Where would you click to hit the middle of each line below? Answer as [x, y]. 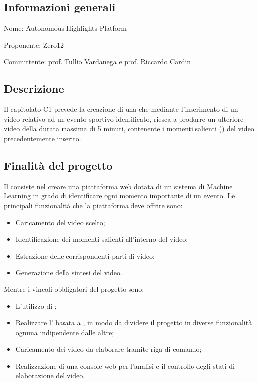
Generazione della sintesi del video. [69, 272]
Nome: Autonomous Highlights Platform [65, 28]
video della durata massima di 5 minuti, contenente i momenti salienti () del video [129, 129]
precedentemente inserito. [43, 138]
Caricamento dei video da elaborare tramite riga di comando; [109, 349]
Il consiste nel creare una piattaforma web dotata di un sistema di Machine [118, 186]
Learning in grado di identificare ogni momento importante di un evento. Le [120, 196]
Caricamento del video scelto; [60, 222]
